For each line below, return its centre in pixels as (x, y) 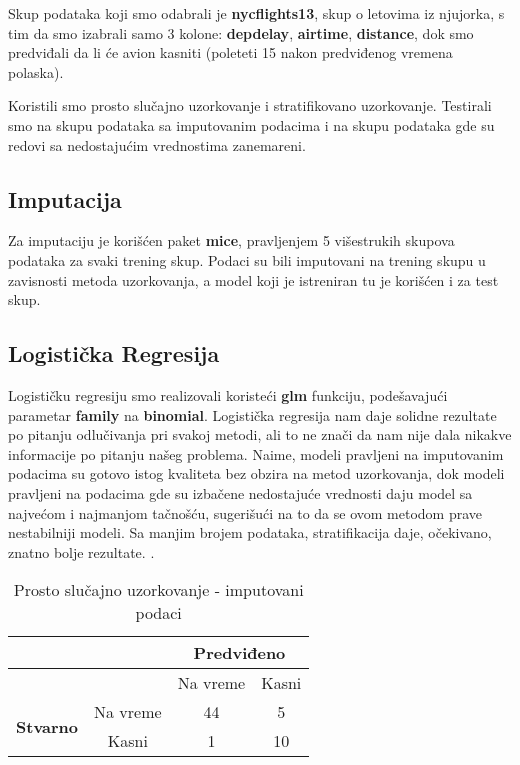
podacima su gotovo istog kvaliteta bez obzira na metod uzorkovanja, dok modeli (256, 473)
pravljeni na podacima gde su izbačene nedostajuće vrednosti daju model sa (240, 492)
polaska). (36, 71)
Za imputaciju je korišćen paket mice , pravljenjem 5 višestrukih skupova (231, 240)
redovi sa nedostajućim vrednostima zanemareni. (157, 144)
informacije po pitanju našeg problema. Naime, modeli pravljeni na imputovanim (256, 453)
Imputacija (65, 198)
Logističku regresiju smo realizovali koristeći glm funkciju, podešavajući (228, 394)
